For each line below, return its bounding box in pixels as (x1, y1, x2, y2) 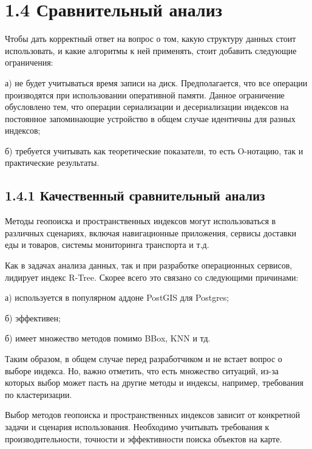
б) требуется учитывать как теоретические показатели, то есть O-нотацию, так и (5, 144, 304, 157)
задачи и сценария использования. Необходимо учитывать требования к (5, 420, 270, 433)
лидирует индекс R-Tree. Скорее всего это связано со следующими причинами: (5, 270, 299, 283)
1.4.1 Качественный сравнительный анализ (5, 186, 265, 205)
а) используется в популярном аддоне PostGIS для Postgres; (5, 291, 229, 304)
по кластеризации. (5, 388, 72, 400)
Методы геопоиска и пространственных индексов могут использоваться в (5, 214, 276, 227)
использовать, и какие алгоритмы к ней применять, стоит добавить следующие (5, 44, 297, 57)
